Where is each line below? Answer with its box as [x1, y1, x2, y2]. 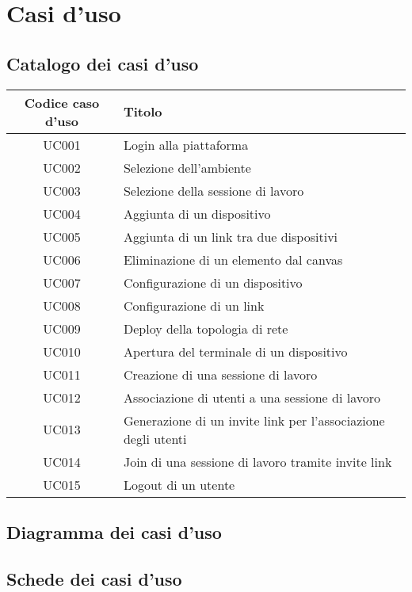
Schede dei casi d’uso [6, 566, 182, 590]
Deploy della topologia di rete [123, 319, 288, 338]
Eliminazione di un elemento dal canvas [123, 250, 343, 269]
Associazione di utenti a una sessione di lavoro [123, 388, 380, 407]
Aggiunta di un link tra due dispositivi [123, 227, 338, 246]
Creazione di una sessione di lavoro [123, 365, 318, 384]
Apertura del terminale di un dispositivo [123, 342, 348, 361]
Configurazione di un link [123, 296, 265, 315]
